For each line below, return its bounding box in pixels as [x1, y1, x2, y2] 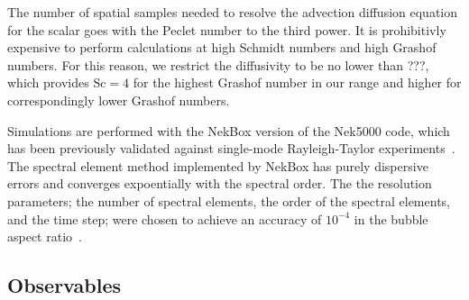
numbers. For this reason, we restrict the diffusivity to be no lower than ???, [7, 55, 429, 74]
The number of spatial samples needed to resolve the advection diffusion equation [7, 3, 457, 21]
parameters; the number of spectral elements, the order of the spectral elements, [7, 191, 450, 210]
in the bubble [354, 209, 428, 228]
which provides [7, 73, 89, 92]
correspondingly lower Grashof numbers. [7, 90, 230, 109]
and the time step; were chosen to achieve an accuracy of [7, 209, 322, 228]
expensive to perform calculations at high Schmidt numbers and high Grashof [7, 38, 437, 57]
